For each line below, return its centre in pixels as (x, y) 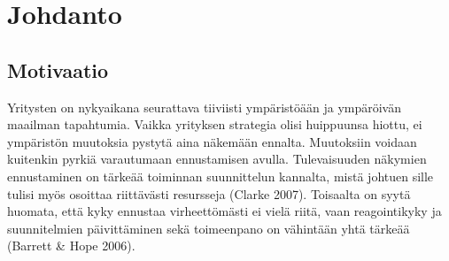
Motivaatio (58, 69)
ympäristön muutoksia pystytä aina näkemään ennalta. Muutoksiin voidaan (212, 141)
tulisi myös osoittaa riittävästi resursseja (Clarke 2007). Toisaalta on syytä (209, 193)
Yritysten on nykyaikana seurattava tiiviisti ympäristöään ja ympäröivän (205, 107)
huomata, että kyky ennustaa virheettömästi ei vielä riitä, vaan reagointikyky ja (224, 211)
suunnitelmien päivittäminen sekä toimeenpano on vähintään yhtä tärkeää (209, 228)
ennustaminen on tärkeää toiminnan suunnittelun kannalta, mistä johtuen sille (221, 176)
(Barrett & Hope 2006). (71, 246)
